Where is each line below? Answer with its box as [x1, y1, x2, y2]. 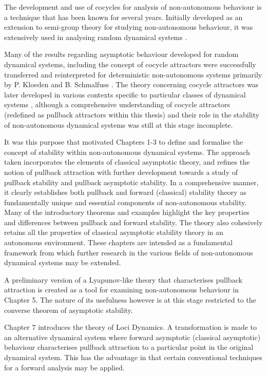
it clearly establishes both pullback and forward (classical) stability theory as [4, 187, 246, 197]
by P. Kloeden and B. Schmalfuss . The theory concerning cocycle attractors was [4, 79, 259, 90]
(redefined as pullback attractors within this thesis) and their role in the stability [4, 109, 259, 120]
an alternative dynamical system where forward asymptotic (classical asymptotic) [4, 331, 261, 342]
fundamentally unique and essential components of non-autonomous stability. [4, 196, 247, 207]
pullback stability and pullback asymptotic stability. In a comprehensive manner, [4, 176, 259, 187]
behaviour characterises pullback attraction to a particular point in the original [4, 342, 254, 352]
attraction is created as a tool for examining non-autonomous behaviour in [4, 284, 239, 295]
